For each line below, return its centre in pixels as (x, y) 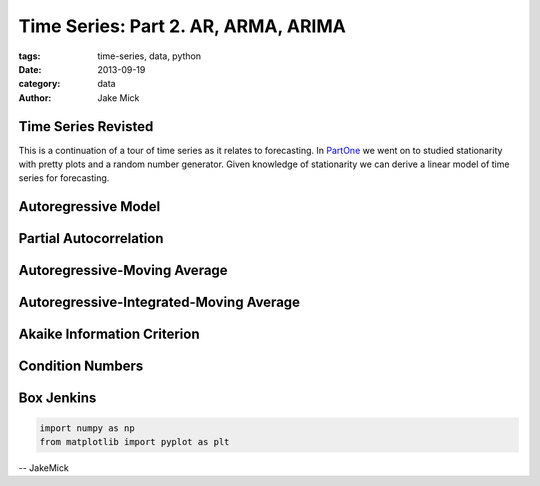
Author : (35, 97)
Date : (30, 69)
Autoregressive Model (89, 206)
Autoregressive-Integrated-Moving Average (159, 302)
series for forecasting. (64, 178)
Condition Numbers (81, 366)
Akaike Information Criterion (109, 334)
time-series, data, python (149, 56)
